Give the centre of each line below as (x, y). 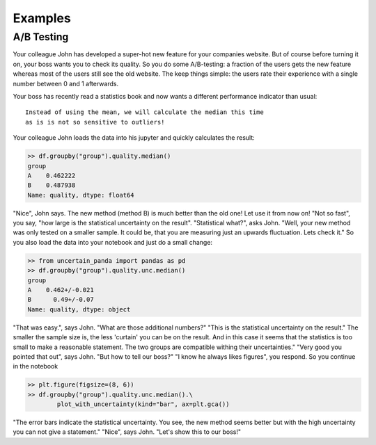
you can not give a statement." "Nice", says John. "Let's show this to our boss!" (127, 432)
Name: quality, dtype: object (79, 309)
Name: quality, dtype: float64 (81, 195)
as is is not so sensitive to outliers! (95, 122)
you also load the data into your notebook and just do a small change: (112, 242)
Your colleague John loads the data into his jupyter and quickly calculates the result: (134, 138)
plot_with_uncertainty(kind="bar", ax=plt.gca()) (143, 404)
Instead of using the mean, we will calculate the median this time (144, 112)
